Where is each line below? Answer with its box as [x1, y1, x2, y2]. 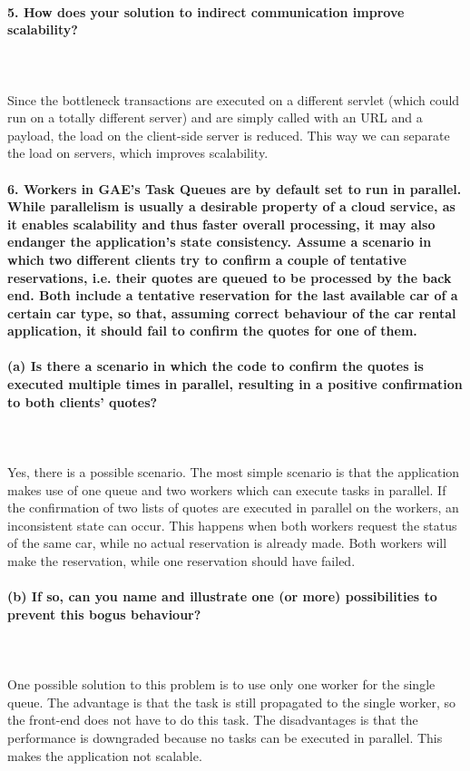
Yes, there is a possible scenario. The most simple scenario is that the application [7, 463, 460, 482]
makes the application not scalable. [7, 746, 202, 765]
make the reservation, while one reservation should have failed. [7, 551, 356, 571]
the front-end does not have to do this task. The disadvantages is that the [7, 710, 418, 729]
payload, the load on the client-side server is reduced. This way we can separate [7, 125, 450, 144]
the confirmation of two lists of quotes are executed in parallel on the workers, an [7, 498, 459, 517]
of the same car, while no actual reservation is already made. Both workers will [7, 533, 447, 552]
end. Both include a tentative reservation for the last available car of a [7, 286, 458, 305]
